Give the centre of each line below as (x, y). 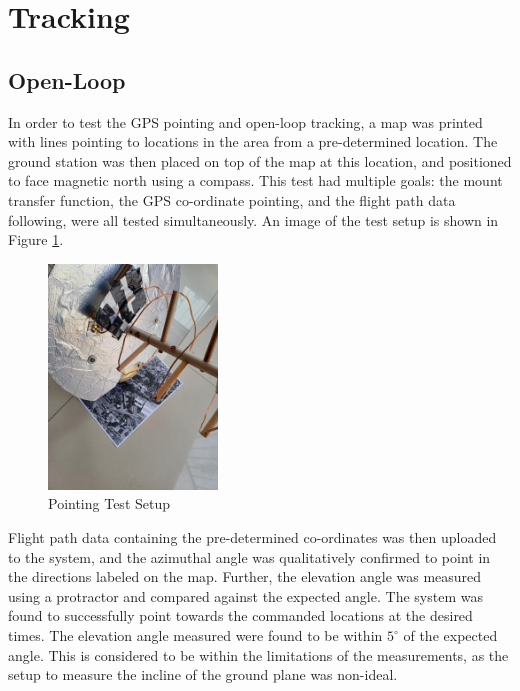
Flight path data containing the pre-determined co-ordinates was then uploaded (252, 537)
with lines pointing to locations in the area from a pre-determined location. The (253, 141)
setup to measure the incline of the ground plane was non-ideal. (203, 674)
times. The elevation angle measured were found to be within (195, 635)
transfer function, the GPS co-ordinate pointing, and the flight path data (232, 199)
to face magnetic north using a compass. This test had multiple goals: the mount (255, 180)
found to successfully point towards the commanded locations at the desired (240, 615)
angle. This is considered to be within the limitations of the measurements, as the (258, 654)
